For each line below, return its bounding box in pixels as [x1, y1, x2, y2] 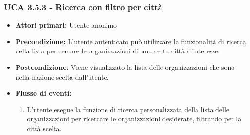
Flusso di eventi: [15, 88, 71, 98]
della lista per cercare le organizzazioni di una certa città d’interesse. [15, 46, 220, 56]
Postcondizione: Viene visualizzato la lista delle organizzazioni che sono [15, 62, 235, 72]
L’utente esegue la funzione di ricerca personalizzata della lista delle [27, 104, 230, 114]
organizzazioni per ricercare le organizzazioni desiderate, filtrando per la [27, 114, 242, 124]
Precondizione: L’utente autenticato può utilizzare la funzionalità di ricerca [15, 36, 246, 46]
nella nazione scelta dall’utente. [15, 71, 109, 82]
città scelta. [27, 123, 62, 133]
